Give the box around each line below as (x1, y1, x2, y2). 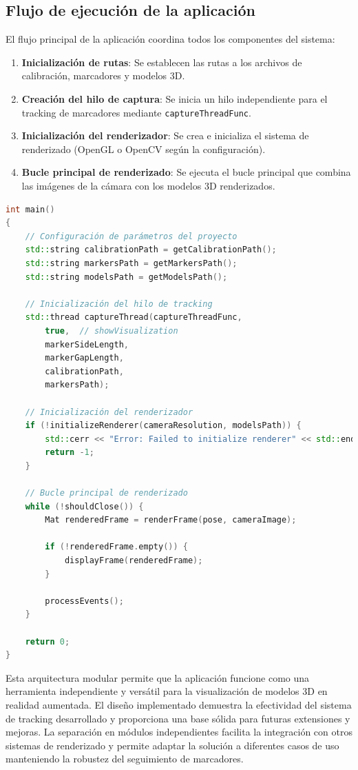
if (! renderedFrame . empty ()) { (45, 542, 188, 552)
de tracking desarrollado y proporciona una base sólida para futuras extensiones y (6, 711, 350, 725)
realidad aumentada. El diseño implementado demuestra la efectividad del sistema (6, 697, 352, 711)
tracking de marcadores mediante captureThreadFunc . (21, 105, 251, 119)
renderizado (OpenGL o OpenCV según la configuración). (21, 141, 266, 156)
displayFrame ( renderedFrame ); (64, 556, 203, 566)
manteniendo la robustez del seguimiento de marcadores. (6, 751, 244, 766)
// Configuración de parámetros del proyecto (25, 231, 238, 241)
